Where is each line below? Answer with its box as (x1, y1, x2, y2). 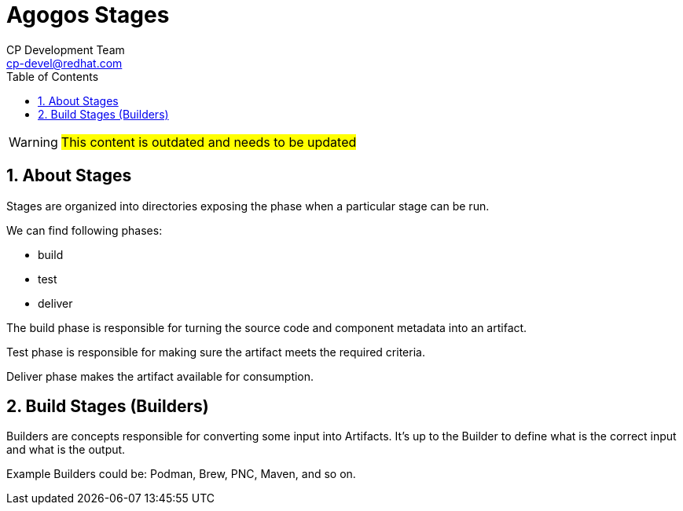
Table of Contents (6, 69, 99, 83)
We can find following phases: (6, 223, 163, 237)
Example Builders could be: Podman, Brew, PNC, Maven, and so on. (6, 467, 356, 481)
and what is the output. (6, 443, 126, 457)
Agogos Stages (6, 2, 170, 28)
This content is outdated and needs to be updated (61, 133, 357, 150)
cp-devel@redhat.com (6, 56, 123, 70)
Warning (9, 133, 58, 150)
